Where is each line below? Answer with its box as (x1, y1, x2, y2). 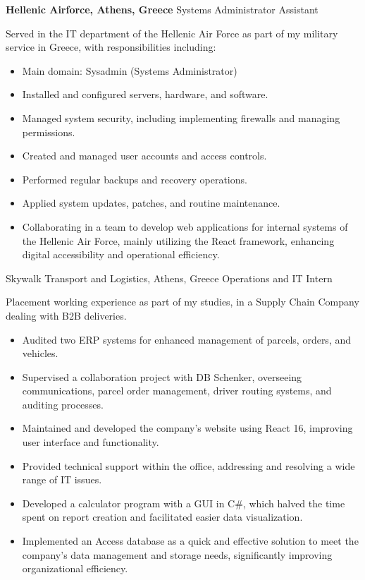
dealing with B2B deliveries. (6, 308, 127, 322)
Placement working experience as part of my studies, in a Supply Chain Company (6, 294, 359, 309)
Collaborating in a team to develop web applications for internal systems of (22, 219, 348, 234)
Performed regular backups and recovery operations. (22, 171, 247, 186)
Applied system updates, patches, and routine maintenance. (22, 195, 280, 210)
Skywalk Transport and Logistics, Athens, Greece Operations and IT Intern (6, 270, 333, 285)
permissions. (22, 124, 75, 139)
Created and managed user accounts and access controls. (22, 148, 267, 163)
